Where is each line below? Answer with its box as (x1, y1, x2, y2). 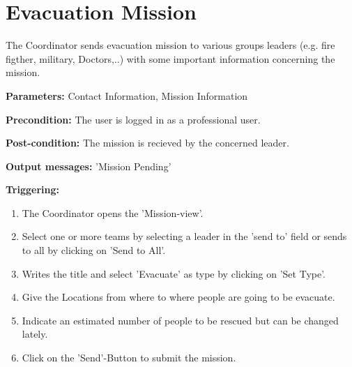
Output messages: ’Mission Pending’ (6, 158, 171, 173)
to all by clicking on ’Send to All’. (22, 243, 166, 257)
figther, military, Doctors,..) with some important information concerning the (6, 51, 335, 66)
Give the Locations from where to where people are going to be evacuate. (22, 290, 335, 304)
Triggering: (6, 182, 59, 197)
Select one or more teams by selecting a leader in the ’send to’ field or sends (22, 229, 347, 244)
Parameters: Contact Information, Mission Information (6, 88, 248, 103)
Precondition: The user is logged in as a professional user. (6, 112, 261, 126)
